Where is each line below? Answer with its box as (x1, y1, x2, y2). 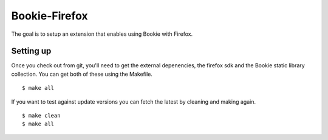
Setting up (11, 46, 52, 56)
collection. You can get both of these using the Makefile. (11, 70, 153, 78)
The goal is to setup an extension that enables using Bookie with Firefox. (11, 30, 193, 38)
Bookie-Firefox (11, 9, 88, 22)
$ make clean (22, 112, 61, 119)
